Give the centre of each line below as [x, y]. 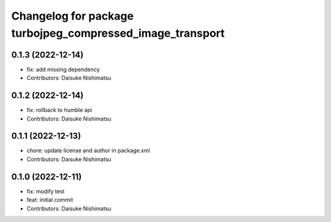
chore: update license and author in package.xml [88, 150]
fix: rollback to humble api [59, 110]
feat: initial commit [50, 200]
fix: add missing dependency [63, 69]
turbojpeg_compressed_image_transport [118, 33]
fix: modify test [46, 191]
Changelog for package [73, 16]
